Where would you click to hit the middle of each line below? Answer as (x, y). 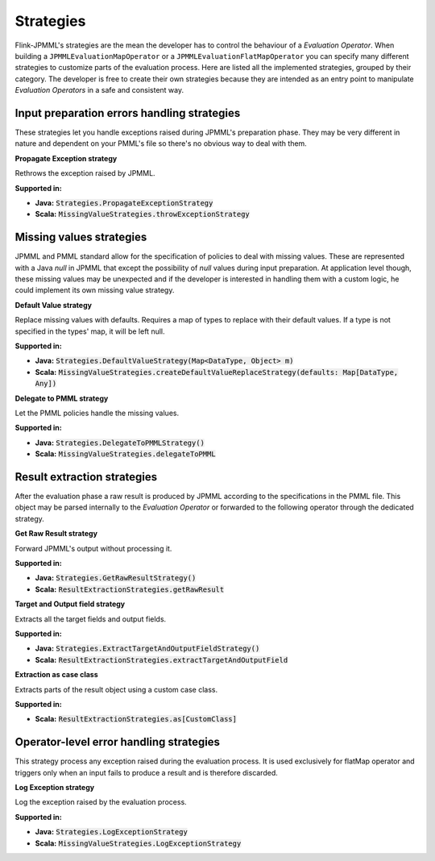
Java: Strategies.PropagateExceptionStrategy (124, 202)
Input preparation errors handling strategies (128, 113)
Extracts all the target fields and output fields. (91, 619)
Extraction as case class (56, 675)
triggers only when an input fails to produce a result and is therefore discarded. (146, 772)
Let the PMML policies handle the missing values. (97, 413)
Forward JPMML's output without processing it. (93, 548)
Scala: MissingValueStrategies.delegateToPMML (126, 454)
